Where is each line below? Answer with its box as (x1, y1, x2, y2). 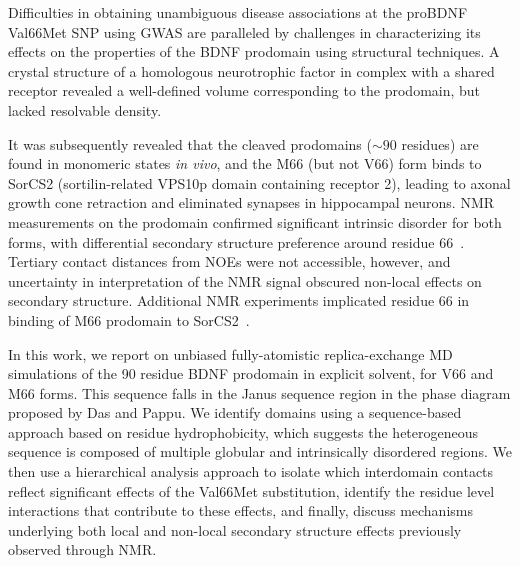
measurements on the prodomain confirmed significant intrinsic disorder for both (8, 211, 502, 232)
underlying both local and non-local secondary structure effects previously (8, 519, 462, 540)
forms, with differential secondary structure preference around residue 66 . (8, 231, 465, 252)
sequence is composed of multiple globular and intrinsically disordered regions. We (8, 441, 512, 462)
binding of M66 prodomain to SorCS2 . (8, 309, 250, 330)
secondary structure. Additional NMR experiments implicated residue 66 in (8, 290, 470, 311)
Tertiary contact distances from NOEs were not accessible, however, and (8, 251, 451, 272)
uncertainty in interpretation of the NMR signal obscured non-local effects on (8, 270, 482, 291)
